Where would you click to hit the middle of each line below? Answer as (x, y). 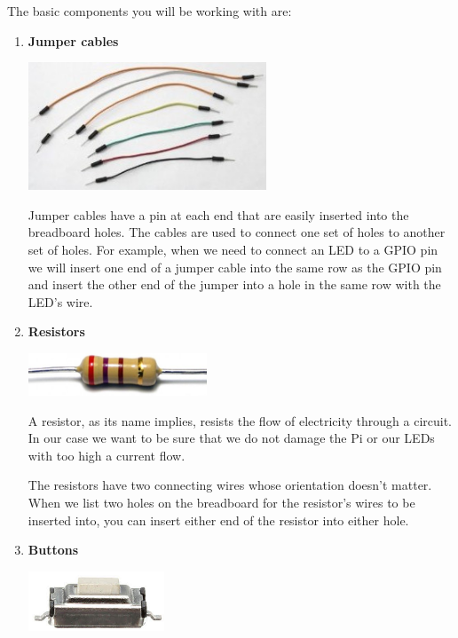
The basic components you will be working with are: (150, 11)
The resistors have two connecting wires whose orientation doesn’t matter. (230, 485)
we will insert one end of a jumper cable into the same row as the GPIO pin (235, 267)
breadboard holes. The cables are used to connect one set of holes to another (237, 232)
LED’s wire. (60, 301)
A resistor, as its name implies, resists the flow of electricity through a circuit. (240, 420)
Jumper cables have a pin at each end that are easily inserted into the (218, 214)
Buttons (53, 550)
